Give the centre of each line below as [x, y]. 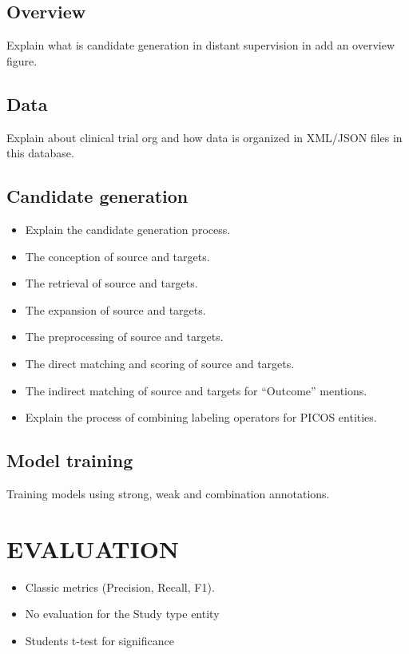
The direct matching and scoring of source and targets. [160, 363]
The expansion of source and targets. [115, 309]
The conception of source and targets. [117, 256]
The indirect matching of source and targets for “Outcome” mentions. [196, 390]
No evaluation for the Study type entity [122, 614]
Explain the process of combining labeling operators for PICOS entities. [201, 417]
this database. [40, 153]
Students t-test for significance [99, 640]
